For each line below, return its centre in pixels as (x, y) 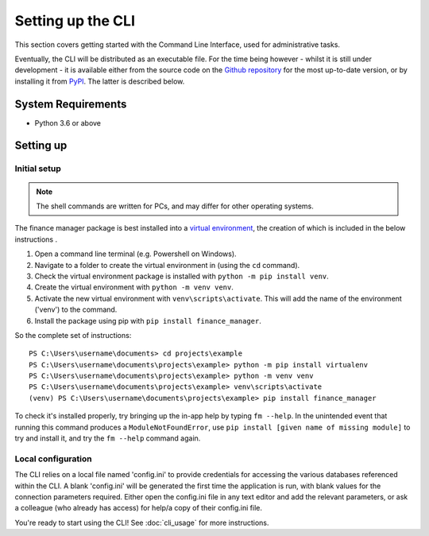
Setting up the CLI (75, 21)
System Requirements (71, 104)
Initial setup (38, 169)
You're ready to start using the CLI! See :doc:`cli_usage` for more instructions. (142, 522)
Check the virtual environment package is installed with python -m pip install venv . (182, 276)
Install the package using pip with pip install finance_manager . (148, 320)
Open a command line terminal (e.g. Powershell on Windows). (136, 254)
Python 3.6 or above (68, 122)
